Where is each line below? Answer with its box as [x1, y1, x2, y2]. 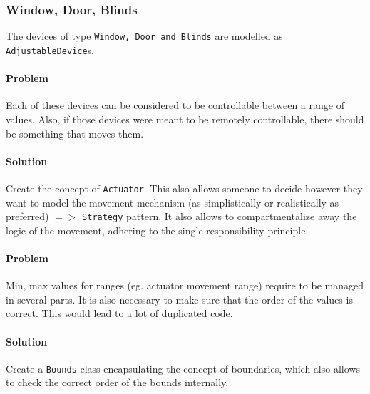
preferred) [6, 209, 49, 224]
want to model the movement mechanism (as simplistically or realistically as [6, 195, 339, 209]
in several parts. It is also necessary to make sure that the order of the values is [6, 291, 353, 306]
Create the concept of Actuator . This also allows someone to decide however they [6, 180, 363, 195]
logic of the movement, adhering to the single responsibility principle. [6, 222, 309, 237]
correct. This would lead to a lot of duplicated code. [6, 306, 233, 321]
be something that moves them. [6, 125, 144, 140]
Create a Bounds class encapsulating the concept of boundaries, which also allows [6, 361, 360, 375]
